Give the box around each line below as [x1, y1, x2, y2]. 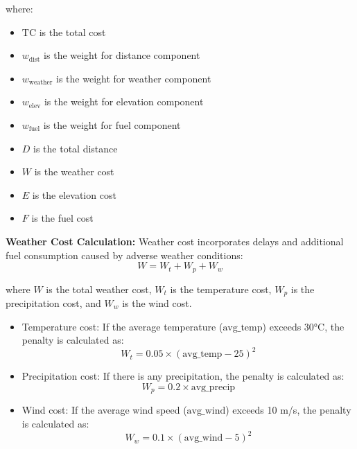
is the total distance [33, 141, 118, 155]
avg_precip [191, 382, 236, 392]
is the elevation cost [32, 187, 116, 202]
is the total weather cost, [46, 281, 152, 296]
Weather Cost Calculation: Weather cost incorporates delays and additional [6, 234, 344, 248]
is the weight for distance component [44, 48, 200, 62]
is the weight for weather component [56, 71, 211, 85]
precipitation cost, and [6, 296, 101, 310]
